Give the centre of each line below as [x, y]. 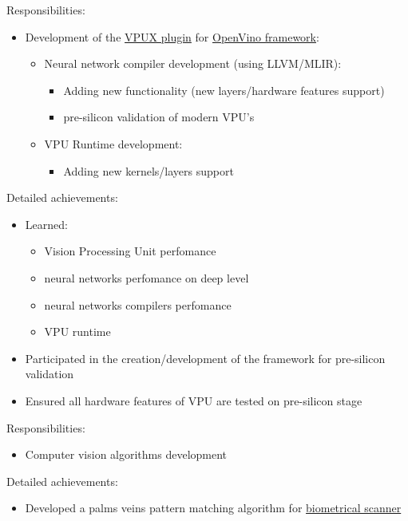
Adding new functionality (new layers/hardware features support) [224, 90]
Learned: [46, 224]
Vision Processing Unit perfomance [130, 251]
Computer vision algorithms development [126, 454]
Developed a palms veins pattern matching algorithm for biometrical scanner [213, 508]
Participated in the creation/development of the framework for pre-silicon [205, 358]
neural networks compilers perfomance [138, 304]
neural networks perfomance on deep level [147, 277]
